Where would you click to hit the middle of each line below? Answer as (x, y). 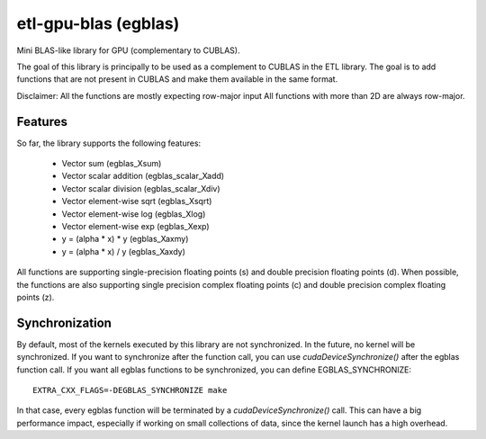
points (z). (36, 297)
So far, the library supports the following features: (109, 143)
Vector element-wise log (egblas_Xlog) (134, 214)
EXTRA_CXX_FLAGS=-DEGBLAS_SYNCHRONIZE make (130, 390)
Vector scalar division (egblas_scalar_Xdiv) (141, 188)
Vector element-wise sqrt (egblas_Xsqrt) (137, 202)
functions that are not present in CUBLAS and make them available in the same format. (177, 79)
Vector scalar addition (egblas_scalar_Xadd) (143, 176)
